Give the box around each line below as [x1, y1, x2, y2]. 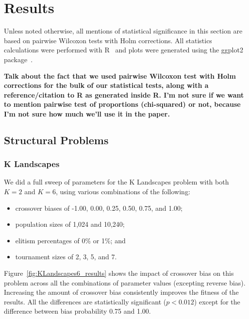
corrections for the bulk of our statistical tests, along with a [4, 80, 209, 90]
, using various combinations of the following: [56, 186, 190, 197]
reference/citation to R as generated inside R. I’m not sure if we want [4, 89, 244, 100]
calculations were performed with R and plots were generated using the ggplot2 [4, 45, 243, 55]
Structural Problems [4, 132, 109, 147]
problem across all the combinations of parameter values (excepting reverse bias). [4, 277, 246, 287]
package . [4, 54, 33, 64]
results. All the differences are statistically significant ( [4, 296, 166, 306]
